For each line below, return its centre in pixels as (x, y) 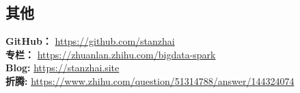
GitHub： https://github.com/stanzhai (90, 41)
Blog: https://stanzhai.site (63, 68)
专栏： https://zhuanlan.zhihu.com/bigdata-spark (111, 54)
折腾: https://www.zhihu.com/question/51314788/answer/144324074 (150, 80)
